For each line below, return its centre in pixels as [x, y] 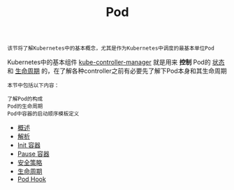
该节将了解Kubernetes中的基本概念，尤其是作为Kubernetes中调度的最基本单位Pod [111, 49]
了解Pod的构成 [25, 99]
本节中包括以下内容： [33, 86]
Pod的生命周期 [25, 107]
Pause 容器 [34, 154]
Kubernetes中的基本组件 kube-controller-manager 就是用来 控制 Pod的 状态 [116, 62]
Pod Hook [32, 180]
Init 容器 [29, 145]
